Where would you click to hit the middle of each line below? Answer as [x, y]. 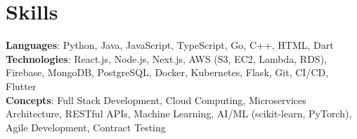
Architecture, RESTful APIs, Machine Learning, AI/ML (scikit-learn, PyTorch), [179, 114]
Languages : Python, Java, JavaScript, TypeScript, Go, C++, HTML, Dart [170, 45]
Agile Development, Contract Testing [86, 127]
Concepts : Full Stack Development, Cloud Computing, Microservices [156, 100]
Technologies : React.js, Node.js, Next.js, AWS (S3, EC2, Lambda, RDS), [166, 58]
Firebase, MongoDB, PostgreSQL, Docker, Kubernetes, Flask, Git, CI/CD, [167, 72]
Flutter [21, 86]
